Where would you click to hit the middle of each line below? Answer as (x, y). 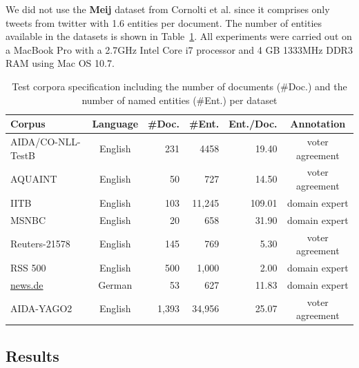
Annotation (318, 124)
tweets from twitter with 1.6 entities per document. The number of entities (164, 22)
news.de (27, 284)
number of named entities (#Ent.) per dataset (179, 100)
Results (32, 355)
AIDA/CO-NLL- (46, 141)
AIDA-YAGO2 (41, 308)
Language (115, 124)
